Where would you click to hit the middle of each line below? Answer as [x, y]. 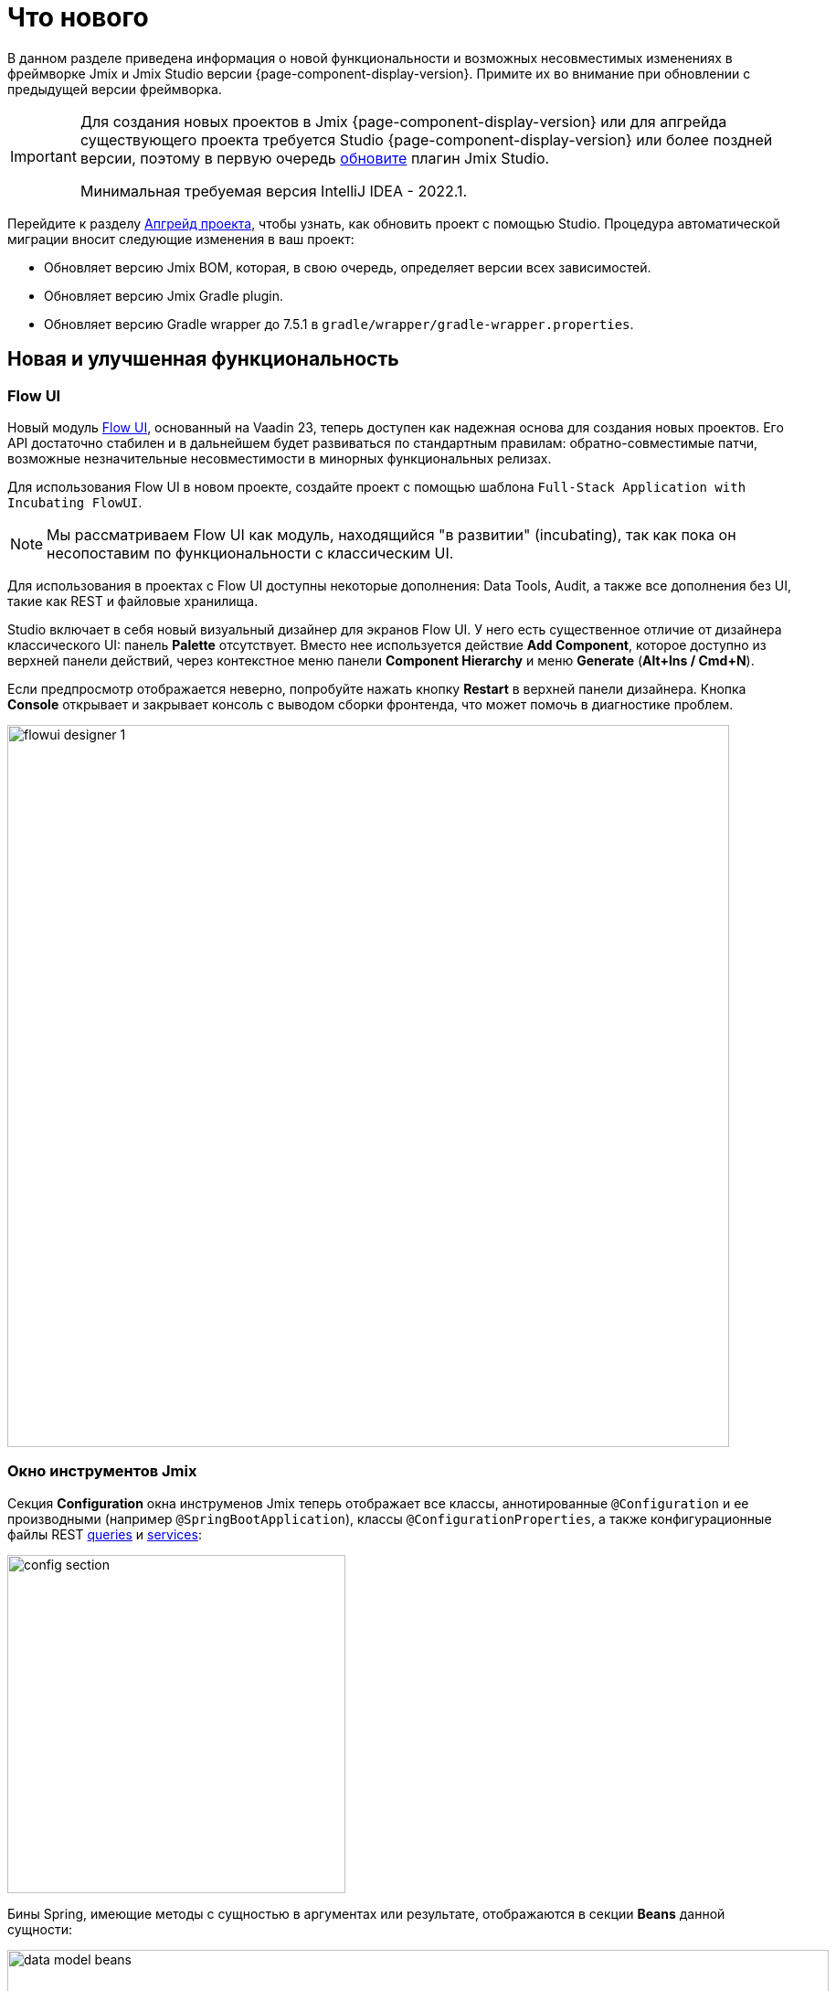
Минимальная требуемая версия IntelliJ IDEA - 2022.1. [274, 191]
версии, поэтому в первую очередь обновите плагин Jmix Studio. [315, 158]
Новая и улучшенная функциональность [203, 359]
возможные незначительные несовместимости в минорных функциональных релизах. [280, 458]
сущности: [40, 1929]
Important [43, 156]
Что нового [78, 17]
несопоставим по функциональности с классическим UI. [250, 553]
